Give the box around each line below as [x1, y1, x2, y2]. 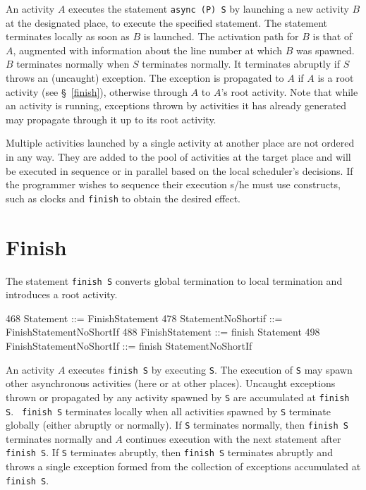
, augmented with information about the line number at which [13, 42, 283, 57]
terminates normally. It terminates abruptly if [142, 56, 340, 71]
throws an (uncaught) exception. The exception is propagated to [6, 71, 284, 85]
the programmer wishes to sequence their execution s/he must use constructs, [6, 177, 341, 192]
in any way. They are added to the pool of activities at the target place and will [6, 149, 351, 164]
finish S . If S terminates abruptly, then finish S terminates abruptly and [6, 445, 333, 460]
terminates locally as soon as [6, 29, 130, 44]
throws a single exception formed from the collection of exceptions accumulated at [6, 459, 361, 474]
